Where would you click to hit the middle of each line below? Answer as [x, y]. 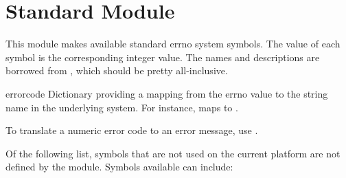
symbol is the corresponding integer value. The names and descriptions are [163, 57]
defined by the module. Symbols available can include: [119, 167]
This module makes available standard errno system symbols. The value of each [173, 44]
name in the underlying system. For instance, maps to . [122, 107]
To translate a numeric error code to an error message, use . [132, 130]
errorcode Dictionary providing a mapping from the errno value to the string [167, 93]
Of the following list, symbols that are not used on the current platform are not [173, 153]
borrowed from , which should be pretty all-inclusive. [117, 70]
